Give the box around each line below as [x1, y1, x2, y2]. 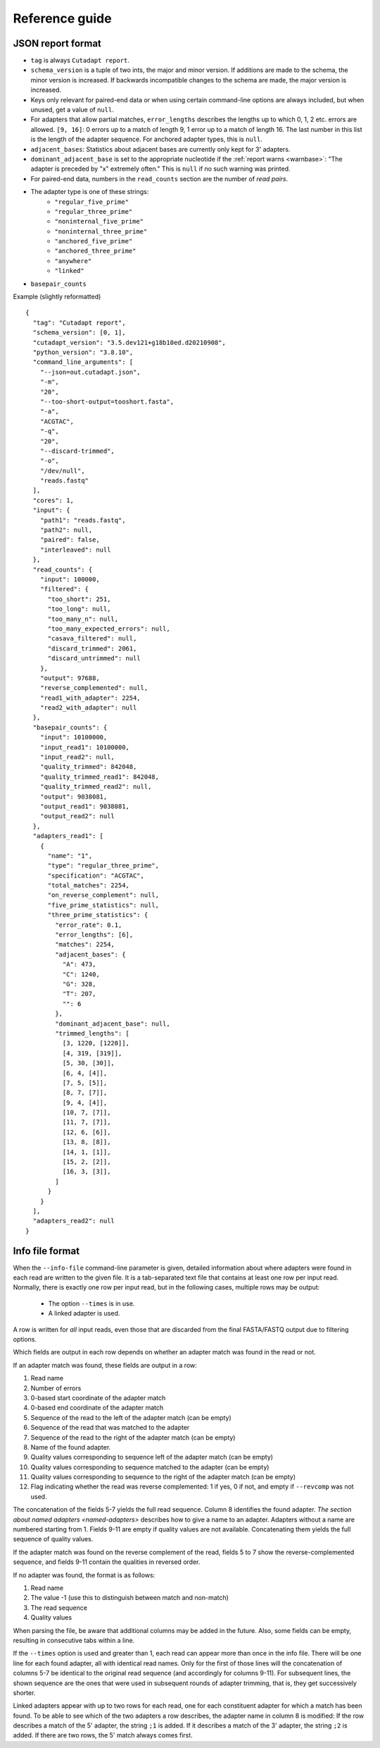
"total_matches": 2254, [47, 882, 130, 890]
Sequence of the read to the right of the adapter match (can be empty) [30, 1433, 236, 1442]
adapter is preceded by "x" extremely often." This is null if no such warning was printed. [30, 164, 291, 173]
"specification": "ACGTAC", [47, 871, 144, 880]
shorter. [13, 1688, 36, 1697]
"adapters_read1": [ [32, 832, 104, 840]
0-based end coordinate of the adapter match [30, 1404, 164, 1412]
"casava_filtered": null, [47, 635, 137, 643]
